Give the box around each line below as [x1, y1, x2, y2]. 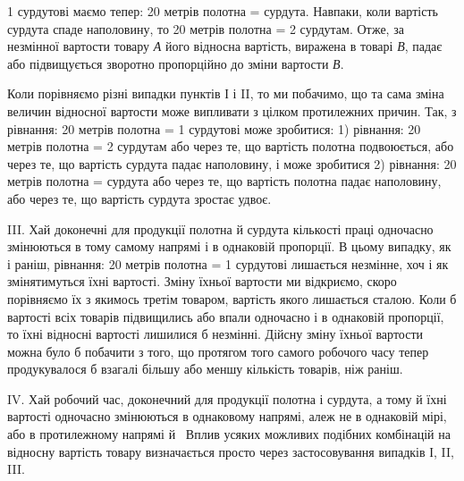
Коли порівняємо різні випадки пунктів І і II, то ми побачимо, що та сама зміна [7, 84, 444, 103]
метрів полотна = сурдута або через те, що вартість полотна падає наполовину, [7, 172, 442, 190]
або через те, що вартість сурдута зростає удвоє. [7, 189, 272, 207]
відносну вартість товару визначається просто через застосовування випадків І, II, [7, 442, 454, 460]
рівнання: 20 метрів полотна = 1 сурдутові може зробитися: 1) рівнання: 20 [7, 119, 421, 138]
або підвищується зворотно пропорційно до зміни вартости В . [7, 54, 344, 72]
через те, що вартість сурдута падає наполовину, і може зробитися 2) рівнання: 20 [7, 154, 457, 173]
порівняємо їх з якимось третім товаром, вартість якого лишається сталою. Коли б [7, 289, 457, 308]
